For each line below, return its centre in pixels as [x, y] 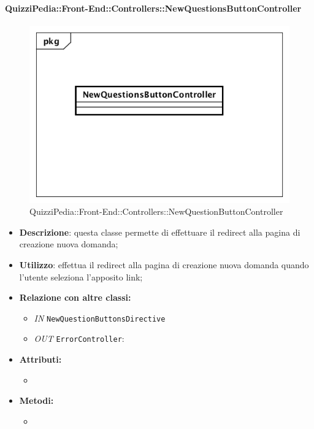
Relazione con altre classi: [75, 297]
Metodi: [36, 400]
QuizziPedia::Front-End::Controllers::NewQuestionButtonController [156, 211]
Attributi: [40, 359]
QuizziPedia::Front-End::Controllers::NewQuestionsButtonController [153, 8]
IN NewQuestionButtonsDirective [100, 318]
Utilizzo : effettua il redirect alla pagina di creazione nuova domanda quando [164, 264]
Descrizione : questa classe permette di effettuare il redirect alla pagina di [160, 232]
